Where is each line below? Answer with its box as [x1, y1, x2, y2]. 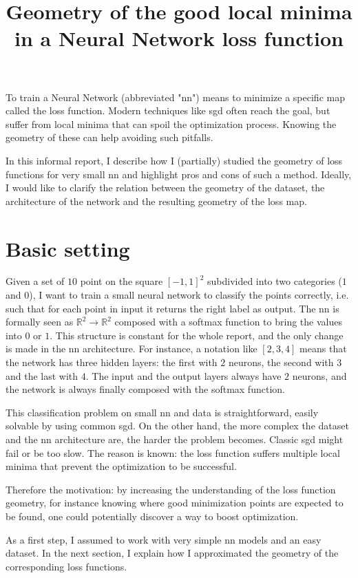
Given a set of [6, 274, 65, 288]
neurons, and [292, 368, 347, 383]
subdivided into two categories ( [207, 274, 342, 288]
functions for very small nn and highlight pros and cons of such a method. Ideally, [6, 167, 352, 181]
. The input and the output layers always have [85, 368, 282, 383]
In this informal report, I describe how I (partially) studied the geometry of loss [6, 153, 343, 167]
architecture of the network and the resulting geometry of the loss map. [6, 193, 307, 208]
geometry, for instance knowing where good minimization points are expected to [6, 495, 344, 510]
